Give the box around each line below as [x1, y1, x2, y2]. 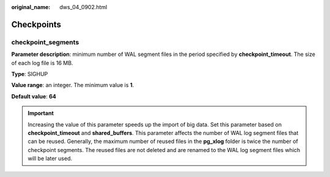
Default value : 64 [11, 92, 56, 100]
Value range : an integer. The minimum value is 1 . [11, 82, 134, 89]
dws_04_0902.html [59, 4, 108, 10]
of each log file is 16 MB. [11, 59, 73, 66]
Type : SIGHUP [11, 70, 48, 77]
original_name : [11, 4, 51, 10]
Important [28, 109, 54, 117]
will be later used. [28, 155, 73, 162]
